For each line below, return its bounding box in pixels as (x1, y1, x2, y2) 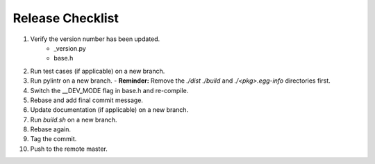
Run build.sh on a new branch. (30, 115, 117, 124)
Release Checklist (12, 10, 119, 26)
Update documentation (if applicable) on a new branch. (30, 106, 189, 114)
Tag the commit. (30, 135, 77, 143)
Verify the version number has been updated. (30, 35, 160, 43)
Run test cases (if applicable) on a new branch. (30, 67, 165, 75)
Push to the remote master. (30, 145, 108, 153)
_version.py (53, 44, 86, 52)
